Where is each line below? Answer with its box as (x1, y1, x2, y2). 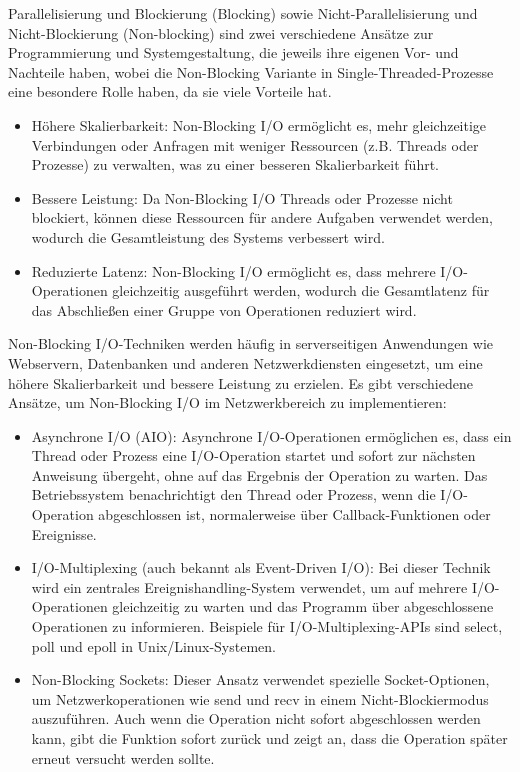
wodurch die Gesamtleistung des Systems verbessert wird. (31, 226, 385, 247)
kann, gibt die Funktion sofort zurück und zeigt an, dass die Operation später (31, 728, 508, 748)
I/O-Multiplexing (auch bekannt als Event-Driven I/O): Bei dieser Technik (31, 557, 491, 578)
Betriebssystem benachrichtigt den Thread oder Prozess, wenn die (31, 484, 436, 505)
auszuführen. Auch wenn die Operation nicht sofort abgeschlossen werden (31, 708, 481, 729)
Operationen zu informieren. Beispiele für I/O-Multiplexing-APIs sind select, (31, 616, 503, 637)
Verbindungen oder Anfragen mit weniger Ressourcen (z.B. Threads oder (31, 134, 479, 155)
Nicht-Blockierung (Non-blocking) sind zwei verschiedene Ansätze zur (8, 22, 434, 43)
